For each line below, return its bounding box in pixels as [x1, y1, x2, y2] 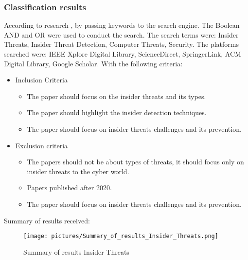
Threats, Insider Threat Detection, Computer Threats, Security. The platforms [4, 39, 239, 49]
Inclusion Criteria [15, 75, 68, 85]
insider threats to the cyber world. [27, 166, 129, 176]
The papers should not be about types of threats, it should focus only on [27, 157, 244, 167]
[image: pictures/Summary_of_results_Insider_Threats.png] [23, 233, 218, 240]
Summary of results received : [4, 215, 90, 225]
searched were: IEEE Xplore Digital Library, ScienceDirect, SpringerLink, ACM [4, 49, 241, 59]
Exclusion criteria [15, 140, 68, 150]
